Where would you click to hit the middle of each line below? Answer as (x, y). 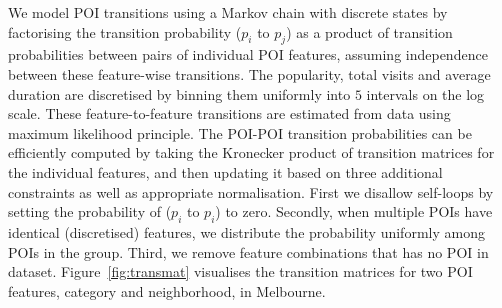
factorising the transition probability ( (125, 31)
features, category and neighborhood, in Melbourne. (167, 290)
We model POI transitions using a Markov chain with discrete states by (228, 12)
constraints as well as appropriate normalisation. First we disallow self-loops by (251, 191)
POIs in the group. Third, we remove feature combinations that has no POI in (248, 251)
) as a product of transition (369, 31)
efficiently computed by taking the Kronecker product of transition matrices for (251, 152)
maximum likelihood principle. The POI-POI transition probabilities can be (240, 132)
